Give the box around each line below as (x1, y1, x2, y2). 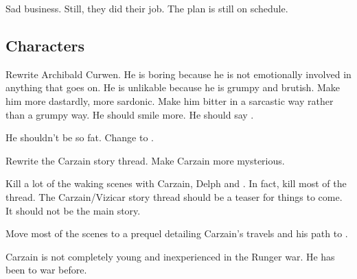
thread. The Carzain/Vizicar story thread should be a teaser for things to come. (5, 189, 343, 204)
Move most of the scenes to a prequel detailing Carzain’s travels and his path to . (5, 226, 348, 241)
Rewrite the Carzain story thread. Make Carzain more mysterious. (5, 153, 285, 167)
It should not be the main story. (5, 203, 141, 217)
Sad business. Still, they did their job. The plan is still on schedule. (5, 1, 288, 15)
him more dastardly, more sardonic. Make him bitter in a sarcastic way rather (5, 93, 334, 108)
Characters (5, 34, 84, 56)
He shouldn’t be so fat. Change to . (5, 130, 154, 145)
